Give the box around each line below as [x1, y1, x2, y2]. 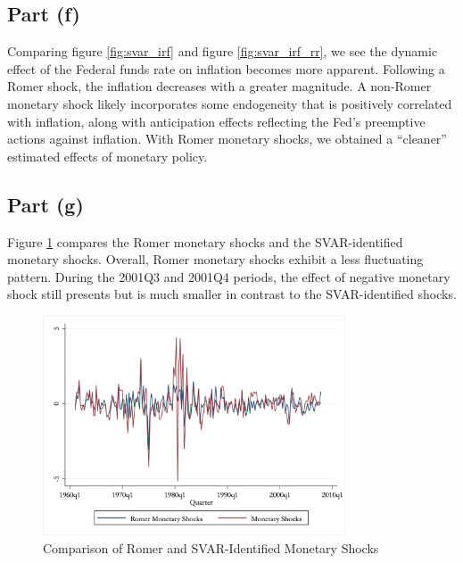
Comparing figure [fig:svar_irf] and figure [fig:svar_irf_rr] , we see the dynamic [7, 42, 438, 61]
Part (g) [7, 190, 84, 218]
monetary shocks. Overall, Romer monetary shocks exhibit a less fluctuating [7, 250, 424, 269]
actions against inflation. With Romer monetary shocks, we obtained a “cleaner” [7, 129, 447, 148]
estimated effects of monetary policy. [7, 146, 208, 165]
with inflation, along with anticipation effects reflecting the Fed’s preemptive [7, 112, 426, 130]
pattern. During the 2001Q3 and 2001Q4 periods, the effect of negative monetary [7, 267, 451, 286]
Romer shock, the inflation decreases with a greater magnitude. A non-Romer [7, 77, 432, 95]
